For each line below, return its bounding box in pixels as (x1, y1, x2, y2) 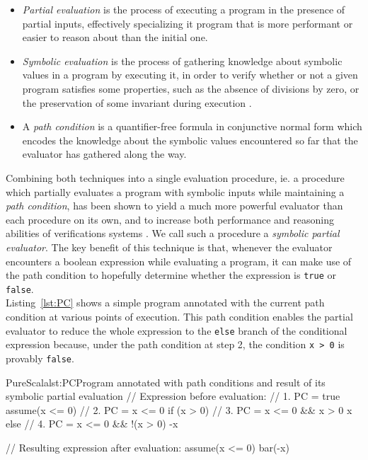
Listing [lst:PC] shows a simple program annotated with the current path (6, 295, 325, 310)
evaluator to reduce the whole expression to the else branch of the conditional (6, 323, 347, 338)
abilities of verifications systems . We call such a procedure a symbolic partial (6, 226, 340, 241)
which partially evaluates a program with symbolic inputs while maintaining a (6, 184, 345, 199)
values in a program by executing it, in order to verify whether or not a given (22, 67, 358, 82)
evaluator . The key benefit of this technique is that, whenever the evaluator (6, 239, 333, 254)
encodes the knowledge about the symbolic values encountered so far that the (22, 132, 358, 147)
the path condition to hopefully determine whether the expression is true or (6, 268, 336, 282)
